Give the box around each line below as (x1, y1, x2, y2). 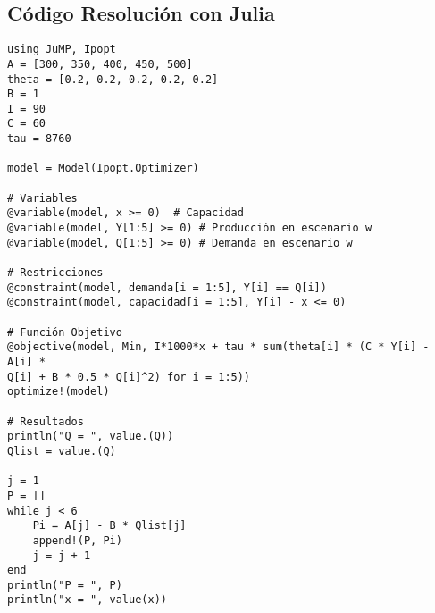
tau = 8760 (7, 132, 71, 146)
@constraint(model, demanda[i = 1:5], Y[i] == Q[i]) (7, 281, 327, 294)
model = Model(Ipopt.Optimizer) (7, 162, 199, 175)
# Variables (7, 191, 78, 205)
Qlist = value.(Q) (7, 444, 116, 458)
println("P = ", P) (7, 578, 122, 592)
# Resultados (7, 415, 84, 428)
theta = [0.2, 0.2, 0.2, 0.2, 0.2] (7, 72, 219, 86)
